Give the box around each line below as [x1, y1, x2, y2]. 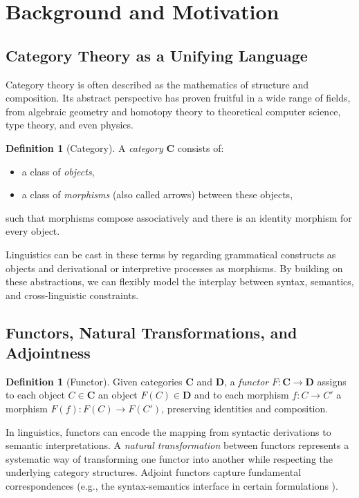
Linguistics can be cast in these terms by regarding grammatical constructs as [6, 247, 336, 261]
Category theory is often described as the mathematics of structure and [6, 77, 309, 91]
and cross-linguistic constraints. [6, 287, 139, 302]
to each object [6, 387, 65, 402]
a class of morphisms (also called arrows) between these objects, [21, 187, 293, 202]
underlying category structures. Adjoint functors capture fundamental [6, 465, 302, 479]
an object [98, 387, 138, 402]
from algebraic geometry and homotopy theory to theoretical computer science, [6, 104, 341, 118]
